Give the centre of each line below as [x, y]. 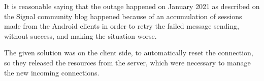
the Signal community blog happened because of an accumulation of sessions [123, 16]
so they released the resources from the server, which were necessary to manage [127, 62]
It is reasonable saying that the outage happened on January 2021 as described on [132, 6]
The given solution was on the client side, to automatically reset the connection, [129, 53]
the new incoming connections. [52, 72]
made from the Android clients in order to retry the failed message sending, [122, 26]
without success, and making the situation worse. [80, 35]
